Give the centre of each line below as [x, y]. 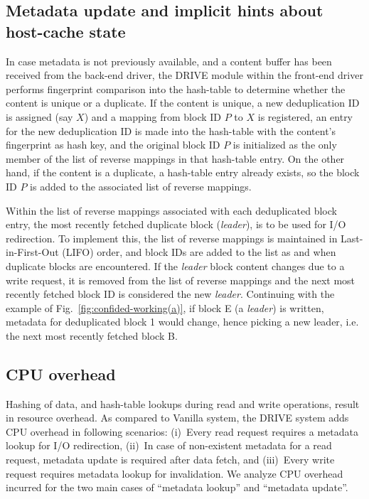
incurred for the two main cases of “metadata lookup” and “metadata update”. [177, 487]
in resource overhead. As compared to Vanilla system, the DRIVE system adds [177, 418]
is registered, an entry [305, 116]
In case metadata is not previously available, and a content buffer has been [169, 61]
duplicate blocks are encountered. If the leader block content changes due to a [175, 265]
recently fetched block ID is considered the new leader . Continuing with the [170, 294]
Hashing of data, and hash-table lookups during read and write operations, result [183, 403]
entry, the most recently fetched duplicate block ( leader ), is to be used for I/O [176, 224]
